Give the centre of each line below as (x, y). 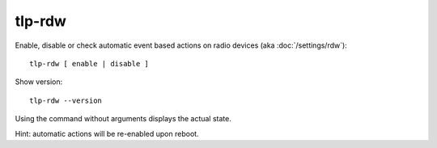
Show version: (39, 82)
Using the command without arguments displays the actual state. (123, 119)
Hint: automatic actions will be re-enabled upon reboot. (107, 133)
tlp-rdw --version (66, 100)
